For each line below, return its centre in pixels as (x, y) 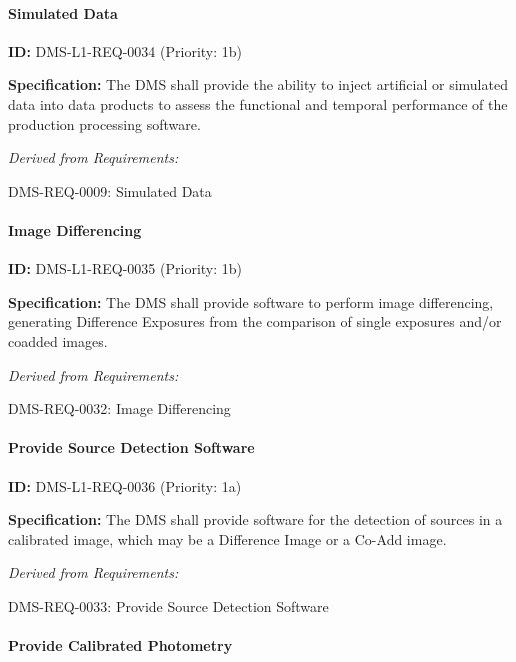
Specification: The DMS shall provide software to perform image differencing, (251, 301)
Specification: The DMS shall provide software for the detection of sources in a (255, 519)
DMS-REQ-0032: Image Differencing (119, 408)
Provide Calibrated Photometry (120, 645)
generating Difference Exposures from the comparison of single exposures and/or (255, 321)
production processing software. (104, 123)
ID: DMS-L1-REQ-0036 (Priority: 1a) (125, 485)
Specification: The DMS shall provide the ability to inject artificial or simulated (258, 84)
